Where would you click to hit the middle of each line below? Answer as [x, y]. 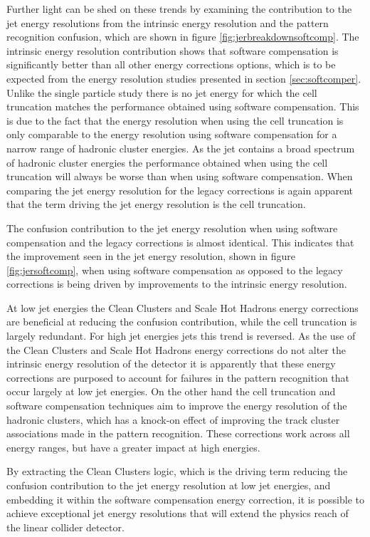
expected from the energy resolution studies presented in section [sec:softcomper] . [184, 78]
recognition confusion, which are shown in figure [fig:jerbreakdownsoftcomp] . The [183, 37]
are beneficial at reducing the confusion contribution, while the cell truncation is [182, 322]
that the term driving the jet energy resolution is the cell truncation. [156, 204]
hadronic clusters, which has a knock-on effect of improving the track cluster [173, 419]
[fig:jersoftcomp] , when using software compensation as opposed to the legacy [175, 270]
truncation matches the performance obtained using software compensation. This [183, 106]
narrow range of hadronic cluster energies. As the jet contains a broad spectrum [181, 148]
